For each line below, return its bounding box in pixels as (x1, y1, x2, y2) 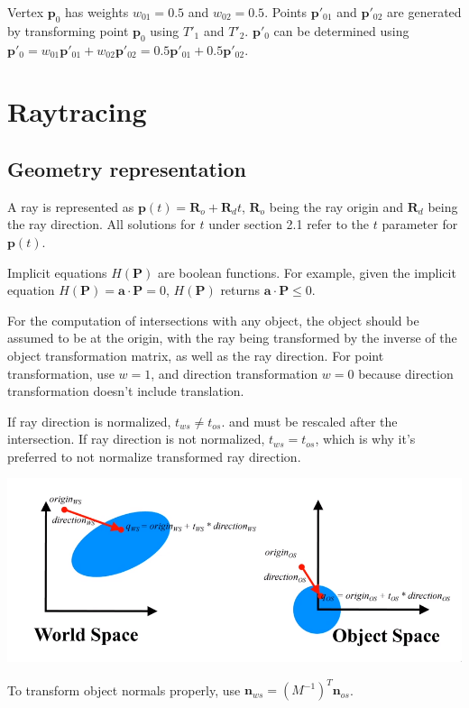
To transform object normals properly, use (7, 680, 241, 699)
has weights (65, 3, 129, 21)
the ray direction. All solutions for (7, 215, 196, 234)
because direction (358, 363, 454, 382)
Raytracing (7, 93, 147, 130)
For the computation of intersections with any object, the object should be (7, 310, 419, 329)
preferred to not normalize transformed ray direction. (7, 446, 301, 465)
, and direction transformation (151, 363, 318, 382)
